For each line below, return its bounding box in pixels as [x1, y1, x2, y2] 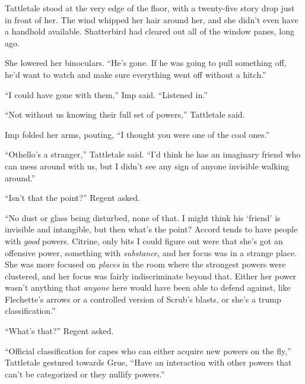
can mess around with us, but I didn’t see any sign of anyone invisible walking [5, 159, 290, 172]
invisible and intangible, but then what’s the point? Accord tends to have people [5, 223, 298, 235]
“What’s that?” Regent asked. [5, 325, 114, 337]
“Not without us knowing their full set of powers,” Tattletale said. [5, 108, 245, 121]
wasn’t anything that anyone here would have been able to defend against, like [5, 281, 291, 294]
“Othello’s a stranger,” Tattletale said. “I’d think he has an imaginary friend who [5, 148, 301, 160]
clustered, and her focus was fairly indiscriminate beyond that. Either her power [5, 269, 297, 282]
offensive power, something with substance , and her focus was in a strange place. [5, 246, 297, 259]
